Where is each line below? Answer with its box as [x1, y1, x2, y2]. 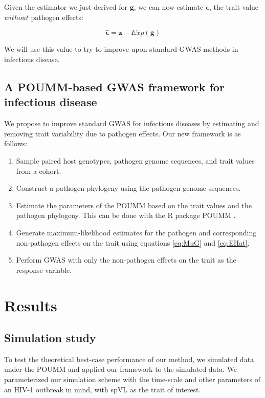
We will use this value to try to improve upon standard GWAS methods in [4, 44, 238, 54]
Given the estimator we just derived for [4, 2, 128, 12]
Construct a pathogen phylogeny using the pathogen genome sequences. [16, 183, 241, 193]
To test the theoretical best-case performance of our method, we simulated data [4, 353, 254, 364]
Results [4, 294, 57, 315]
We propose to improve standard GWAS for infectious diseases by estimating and [4, 118, 259, 129]
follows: [4, 138, 28, 149]
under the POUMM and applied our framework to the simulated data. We [4, 364, 237, 374]
